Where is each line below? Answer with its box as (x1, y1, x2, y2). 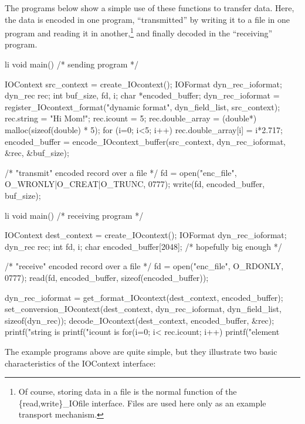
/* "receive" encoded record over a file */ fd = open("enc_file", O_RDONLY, (5, 260, 284, 272)
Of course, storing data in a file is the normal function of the (18, 385, 237, 398)
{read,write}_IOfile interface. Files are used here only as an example (18, 396, 266, 409)
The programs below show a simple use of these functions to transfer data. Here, (5, 2, 294, 13)
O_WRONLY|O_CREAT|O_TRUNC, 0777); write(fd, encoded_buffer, (5, 178, 265, 190)
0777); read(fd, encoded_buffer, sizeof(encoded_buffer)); (5, 271, 209, 283)
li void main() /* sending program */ (5, 58, 139, 70)
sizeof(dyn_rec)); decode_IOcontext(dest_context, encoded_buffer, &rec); (5, 314, 274, 326)
